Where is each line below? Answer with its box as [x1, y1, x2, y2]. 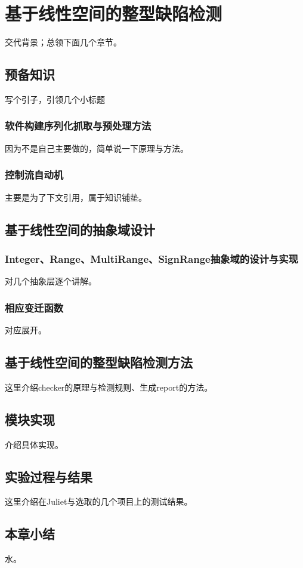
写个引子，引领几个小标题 [5, 93, 105, 105]
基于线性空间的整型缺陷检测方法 [5, 352, 193, 371]
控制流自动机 [5, 167, 64, 182]
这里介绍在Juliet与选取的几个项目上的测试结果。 [5, 495, 193, 508]
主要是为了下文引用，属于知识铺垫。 [5, 191, 147, 203]
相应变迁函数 [5, 300, 64, 315]
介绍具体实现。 [5, 438, 63, 450]
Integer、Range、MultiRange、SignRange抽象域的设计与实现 [5, 251, 298, 266]
